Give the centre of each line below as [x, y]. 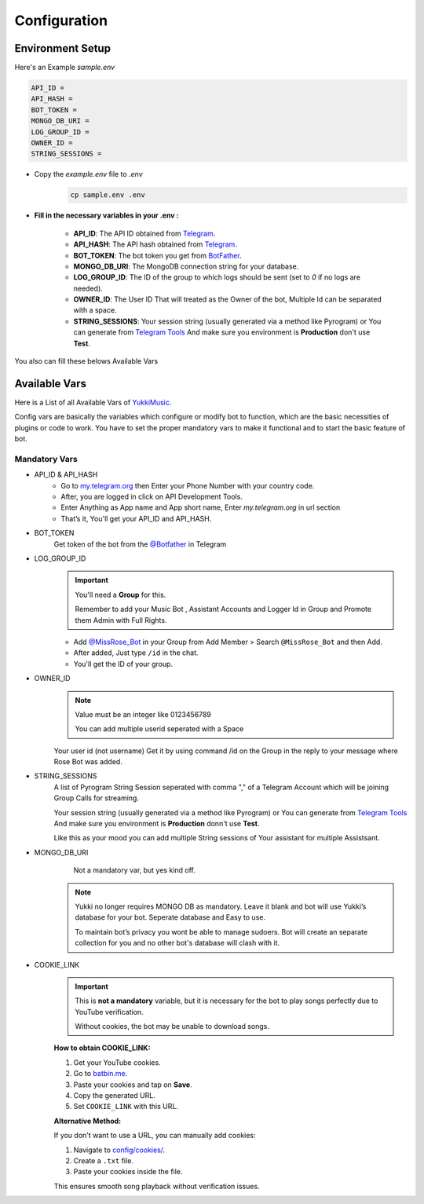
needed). [88, 288]
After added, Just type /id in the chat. [136, 653]
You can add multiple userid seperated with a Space [159, 729]
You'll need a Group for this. [121, 595]
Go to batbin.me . [101, 1074]
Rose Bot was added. [88, 762]
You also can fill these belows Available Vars [86, 361]
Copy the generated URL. [115, 1096]
